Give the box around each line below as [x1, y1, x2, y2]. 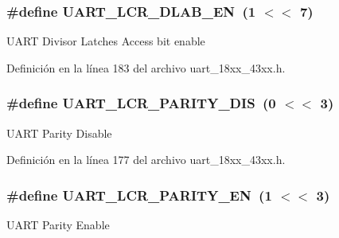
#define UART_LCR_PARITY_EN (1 [6, 185, 272, 205]
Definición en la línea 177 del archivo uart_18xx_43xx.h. [6, 151, 286, 168]
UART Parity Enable [6, 217, 110, 233]
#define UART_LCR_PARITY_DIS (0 [6, 93, 276, 113]
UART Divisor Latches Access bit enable [6, 33, 205, 49]
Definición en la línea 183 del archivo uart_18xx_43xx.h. [6, 59, 286, 76]
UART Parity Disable [6, 124, 112, 141]
